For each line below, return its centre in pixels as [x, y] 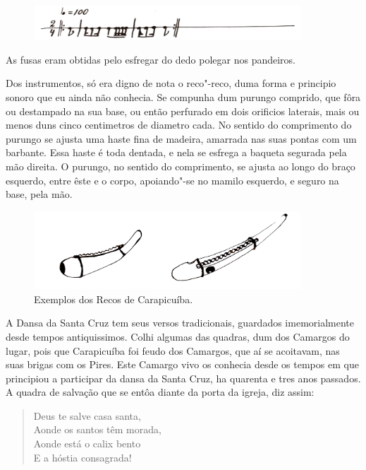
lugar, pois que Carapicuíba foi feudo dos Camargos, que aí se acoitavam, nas [173, 350]
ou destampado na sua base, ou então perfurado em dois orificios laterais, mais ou [183, 111]
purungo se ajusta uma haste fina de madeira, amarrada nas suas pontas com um [181, 138]
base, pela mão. [39, 194]
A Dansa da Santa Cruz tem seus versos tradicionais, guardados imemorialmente [180, 323]
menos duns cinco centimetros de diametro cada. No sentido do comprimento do [179, 125]
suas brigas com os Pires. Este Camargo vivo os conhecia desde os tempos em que [182, 364]
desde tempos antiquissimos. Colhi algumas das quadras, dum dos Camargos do [178, 336]
